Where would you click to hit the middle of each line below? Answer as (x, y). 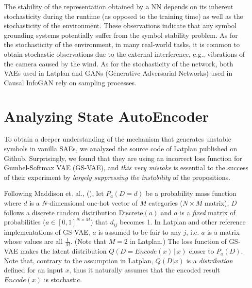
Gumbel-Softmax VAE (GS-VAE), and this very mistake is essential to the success (126, 168)
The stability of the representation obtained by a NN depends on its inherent (119, 6)
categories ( (166, 203)
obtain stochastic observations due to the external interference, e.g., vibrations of (125, 54)
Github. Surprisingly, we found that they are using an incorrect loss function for (123, 158)
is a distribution (210, 260)
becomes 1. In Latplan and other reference (183, 222)
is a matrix (223, 232)
